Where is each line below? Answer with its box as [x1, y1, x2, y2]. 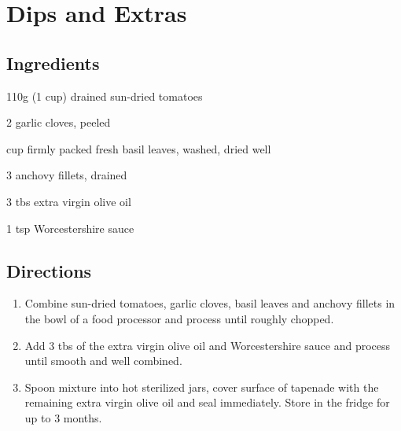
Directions [6, 258, 92, 282]
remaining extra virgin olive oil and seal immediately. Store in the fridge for [24, 394, 390, 411]
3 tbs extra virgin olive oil [6, 193, 131, 209]
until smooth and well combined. [24, 352, 182, 369]
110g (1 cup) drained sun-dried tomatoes [6, 87, 203, 104]
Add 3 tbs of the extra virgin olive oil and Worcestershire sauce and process [24, 337, 391, 353]
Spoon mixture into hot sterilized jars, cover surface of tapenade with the [24, 378, 379, 395]
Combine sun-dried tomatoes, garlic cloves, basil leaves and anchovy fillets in [24, 295, 395, 311]
